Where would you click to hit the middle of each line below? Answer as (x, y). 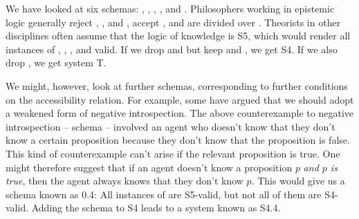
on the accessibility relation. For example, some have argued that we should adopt (180, 99)
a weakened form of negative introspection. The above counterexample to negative (179, 113)
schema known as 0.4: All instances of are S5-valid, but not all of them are (164, 194)
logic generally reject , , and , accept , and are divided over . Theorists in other (173, 22)
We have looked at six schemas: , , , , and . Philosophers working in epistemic (170, 8)
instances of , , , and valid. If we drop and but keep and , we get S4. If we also (172, 49)
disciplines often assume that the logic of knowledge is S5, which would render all (178, 36)
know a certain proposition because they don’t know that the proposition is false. (178, 140)
